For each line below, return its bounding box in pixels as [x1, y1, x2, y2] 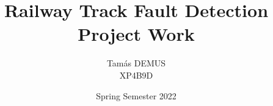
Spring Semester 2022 [96, 89, 177, 102]
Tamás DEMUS [106, 57, 166, 69]
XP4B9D [119, 68, 153, 81]
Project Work [78, 21, 195, 46]
